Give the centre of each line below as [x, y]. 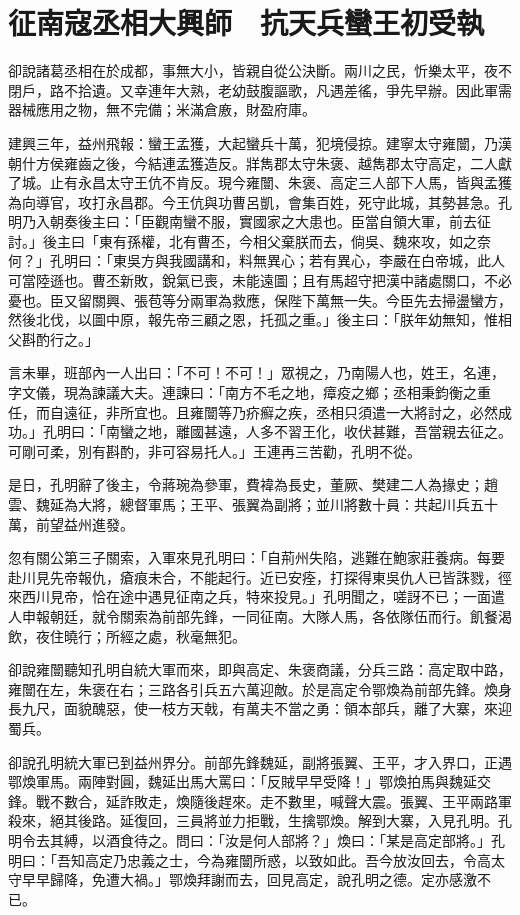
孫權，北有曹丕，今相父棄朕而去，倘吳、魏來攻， [287, 240]
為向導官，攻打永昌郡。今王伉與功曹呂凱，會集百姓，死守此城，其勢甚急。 [253, 201]
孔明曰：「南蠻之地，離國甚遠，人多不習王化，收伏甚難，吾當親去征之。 [277, 431]
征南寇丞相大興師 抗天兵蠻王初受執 [246, 22]
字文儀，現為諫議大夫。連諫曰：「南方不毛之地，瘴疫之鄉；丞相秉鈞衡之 [242, 392]
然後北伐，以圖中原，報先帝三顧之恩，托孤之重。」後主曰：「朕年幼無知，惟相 [260, 319]
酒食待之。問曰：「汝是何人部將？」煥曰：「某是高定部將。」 [298, 839]
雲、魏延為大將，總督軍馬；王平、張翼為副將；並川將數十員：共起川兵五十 [253, 504]
